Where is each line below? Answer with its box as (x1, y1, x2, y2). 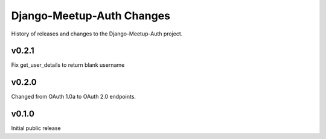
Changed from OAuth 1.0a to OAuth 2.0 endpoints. (11, 93, 136, 100)
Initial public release (11, 125, 62, 132)
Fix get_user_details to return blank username (11, 61, 125, 69)
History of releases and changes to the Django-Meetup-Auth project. (11, 30, 183, 37)
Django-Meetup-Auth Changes (11, 9, 170, 22)
